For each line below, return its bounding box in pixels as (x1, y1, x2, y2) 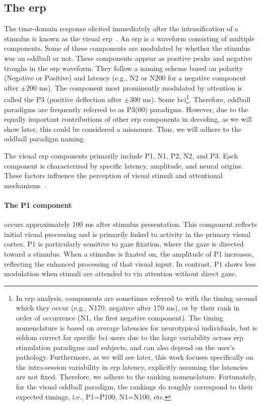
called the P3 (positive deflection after (4, 94, 122, 105)
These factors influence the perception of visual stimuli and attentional (4, 170, 223, 181)
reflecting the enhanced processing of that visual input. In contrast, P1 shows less (4, 258, 256, 269)
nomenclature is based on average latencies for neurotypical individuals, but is (16, 322, 257, 333)
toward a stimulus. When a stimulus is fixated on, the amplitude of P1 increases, (4, 248, 254, 259)
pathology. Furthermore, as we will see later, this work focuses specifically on (16, 352, 253, 362)
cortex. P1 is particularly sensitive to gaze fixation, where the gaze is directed (4, 238, 244, 249)
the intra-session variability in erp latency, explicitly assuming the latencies (16, 361, 248, 372)
